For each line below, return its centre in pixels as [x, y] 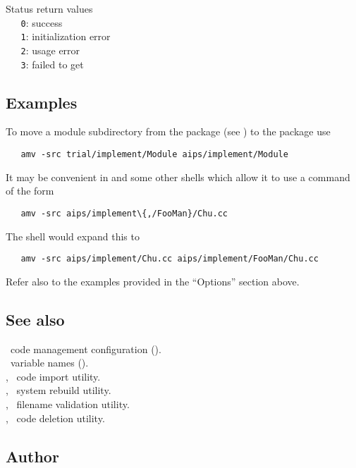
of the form [30, 191]
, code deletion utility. [55, 418]
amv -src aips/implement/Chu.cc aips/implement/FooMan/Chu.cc [170, 259]
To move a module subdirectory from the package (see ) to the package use [168, 131]
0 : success [42, 22]
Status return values [49, 8]
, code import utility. [53, 376]
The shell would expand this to [73, 236]
